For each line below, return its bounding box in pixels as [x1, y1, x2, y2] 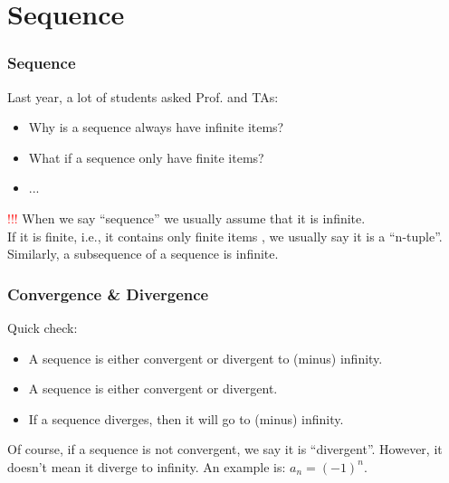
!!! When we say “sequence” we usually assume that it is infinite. [7, 208, 366, 227]
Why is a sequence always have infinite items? [28, 118, 284, 137]
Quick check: [7, 317, 78, 336]
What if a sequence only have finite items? [28, 147, 264, 166]
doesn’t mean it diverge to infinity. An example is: [7, 457, 286, 476]
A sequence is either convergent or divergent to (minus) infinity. [28, 348, 383, 367]
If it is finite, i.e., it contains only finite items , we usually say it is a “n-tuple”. [7, 226, 443, 245]
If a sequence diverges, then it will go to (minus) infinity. [28, 409, 344, 428]
